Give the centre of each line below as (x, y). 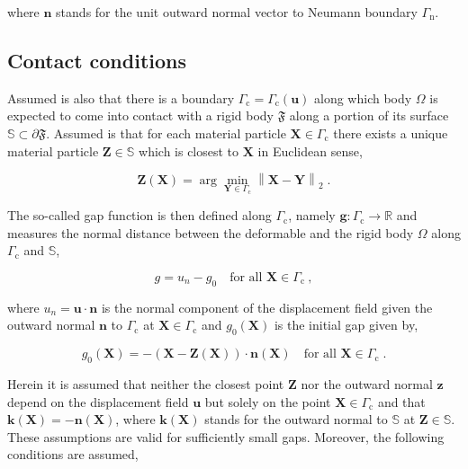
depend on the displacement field (98, 401)
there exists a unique (391, 133)
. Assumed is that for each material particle (166, 133)
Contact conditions (97, 60)
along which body (363, 97)
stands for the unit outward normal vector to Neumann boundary (237, 12)
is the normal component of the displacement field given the (267, 307)
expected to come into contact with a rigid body (140, 115)
